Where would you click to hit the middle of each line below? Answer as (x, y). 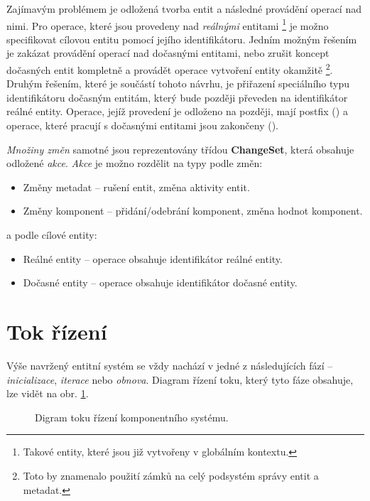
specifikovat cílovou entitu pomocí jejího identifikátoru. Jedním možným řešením (182, 39)
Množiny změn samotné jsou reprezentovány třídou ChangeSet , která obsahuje (180, 149)
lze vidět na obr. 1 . (48, 393)
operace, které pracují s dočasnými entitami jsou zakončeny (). (142, 125)
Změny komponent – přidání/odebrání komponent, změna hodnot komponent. (193, 211)
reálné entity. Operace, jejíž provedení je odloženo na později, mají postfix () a (177, 111)
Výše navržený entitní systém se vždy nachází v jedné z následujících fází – (170, 365)
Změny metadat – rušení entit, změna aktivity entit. (136, 187)
